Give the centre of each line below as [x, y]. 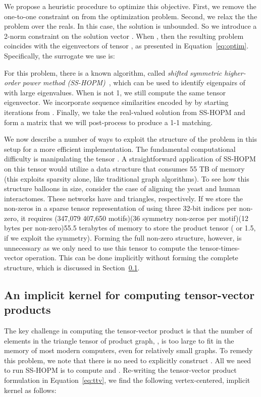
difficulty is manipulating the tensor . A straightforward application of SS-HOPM [130, 159]
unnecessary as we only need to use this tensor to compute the [101, 247]
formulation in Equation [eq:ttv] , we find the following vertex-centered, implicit [127, 380]
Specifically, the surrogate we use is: [60, 55]
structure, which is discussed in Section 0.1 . [72, 267]
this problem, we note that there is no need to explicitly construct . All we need [128, 360]
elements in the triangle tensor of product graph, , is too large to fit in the [119, 340]
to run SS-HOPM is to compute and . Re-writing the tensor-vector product [120, 370]
